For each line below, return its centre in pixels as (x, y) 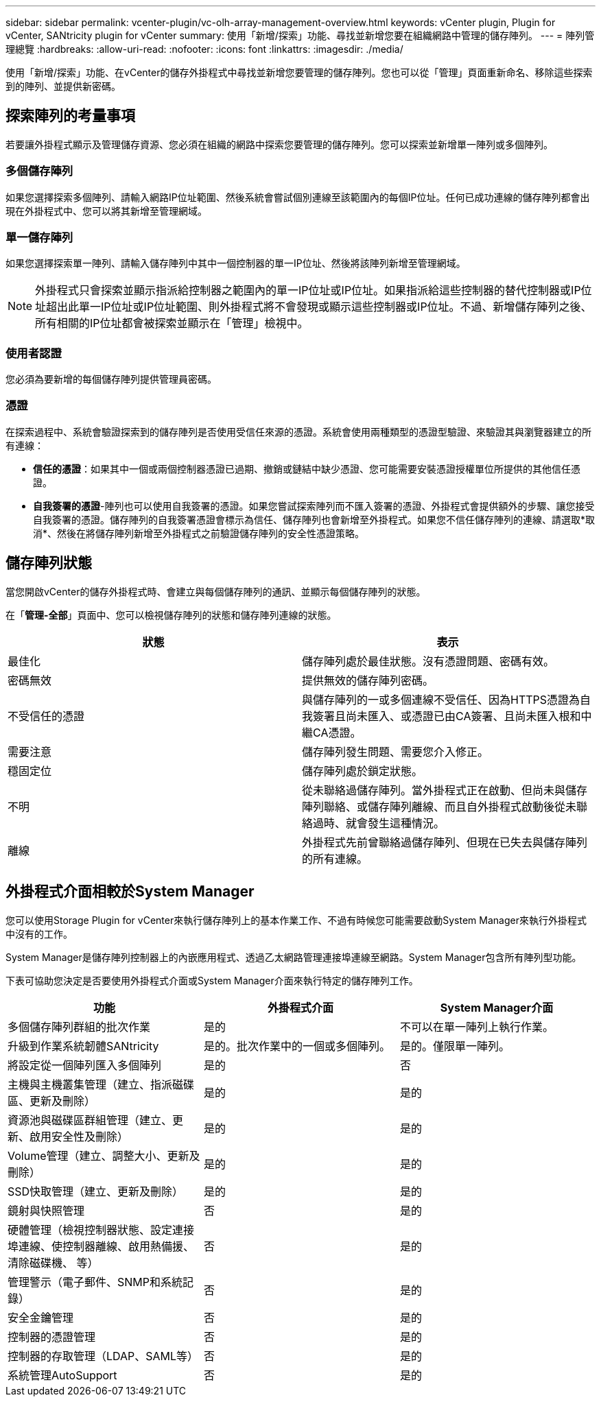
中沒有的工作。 (39, 934)
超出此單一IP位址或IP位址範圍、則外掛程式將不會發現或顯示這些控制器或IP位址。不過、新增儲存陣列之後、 (319, 307)
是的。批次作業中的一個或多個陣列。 (297, 1046)
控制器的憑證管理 (52, 1336)
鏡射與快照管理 (46, 1210)
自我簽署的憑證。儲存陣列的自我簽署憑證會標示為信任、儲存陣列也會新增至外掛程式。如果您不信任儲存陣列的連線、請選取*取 (314, 519)
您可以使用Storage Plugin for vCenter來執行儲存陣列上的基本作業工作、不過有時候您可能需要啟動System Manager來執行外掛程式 (296, 920)
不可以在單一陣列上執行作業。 (476, 1026)
